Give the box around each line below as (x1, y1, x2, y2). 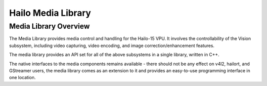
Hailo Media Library (9, 7, 91, 18)
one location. (9, 75, 36, 81)
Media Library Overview (9, 22, 90, 31)
